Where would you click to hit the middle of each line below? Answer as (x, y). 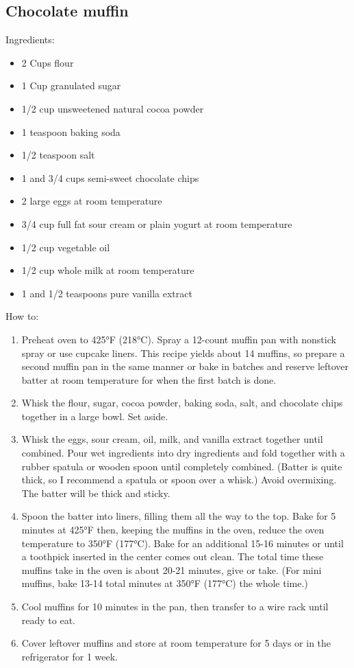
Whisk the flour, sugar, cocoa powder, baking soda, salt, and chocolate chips (182, 403)
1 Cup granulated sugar (71, 85)
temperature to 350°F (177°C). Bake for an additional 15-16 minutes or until (182, 543)
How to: (22, 316)
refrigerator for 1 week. (69, 656)
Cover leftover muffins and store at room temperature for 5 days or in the (176, 643)
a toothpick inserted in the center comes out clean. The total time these (173, 556)
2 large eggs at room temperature (92, 201)
